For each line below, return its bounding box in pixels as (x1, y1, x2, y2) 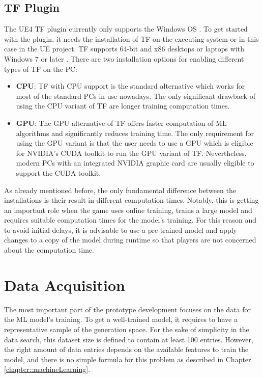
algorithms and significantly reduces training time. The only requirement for (16, 127, 254, 138)
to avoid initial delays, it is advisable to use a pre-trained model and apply (4, 224, 237, 235)
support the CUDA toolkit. (16, 167, 101, 178)
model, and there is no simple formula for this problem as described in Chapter (4, 354, 251, 364)
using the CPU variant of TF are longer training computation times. (16, 100, 230, 111)
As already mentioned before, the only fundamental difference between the (4, 184, 236, 195)
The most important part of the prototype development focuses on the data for (4, 304, 251, 314)
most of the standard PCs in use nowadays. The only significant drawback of (16, 90, 255, 101)
